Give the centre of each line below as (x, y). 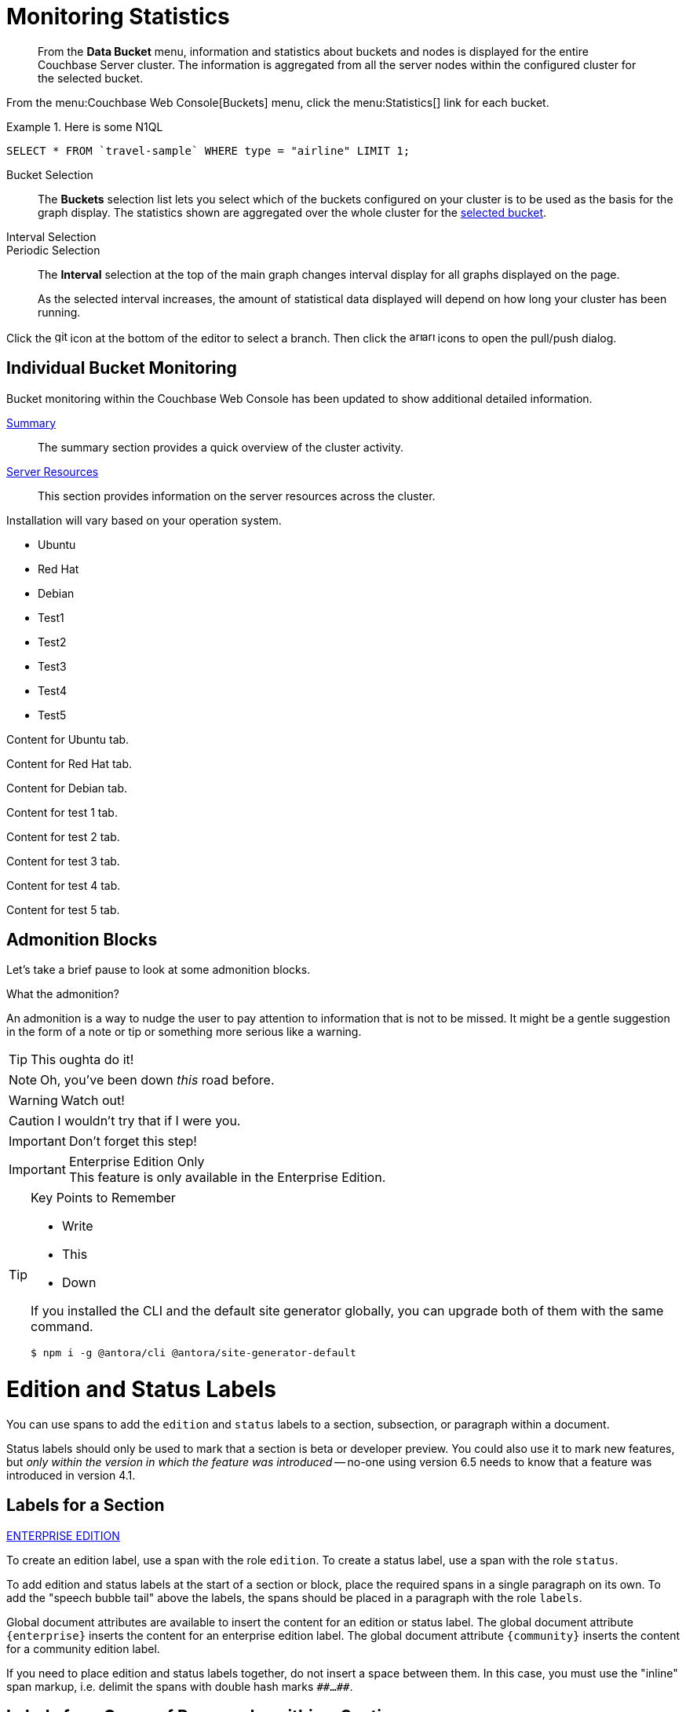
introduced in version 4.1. (71, 1475)
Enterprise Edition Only (137, 1162)
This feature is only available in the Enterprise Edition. (227, 1178)
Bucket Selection (50, 174)
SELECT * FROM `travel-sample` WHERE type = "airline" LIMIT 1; (208, 150)
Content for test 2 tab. (63, 836)
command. (62, 1327)
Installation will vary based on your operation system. (144, 520)
